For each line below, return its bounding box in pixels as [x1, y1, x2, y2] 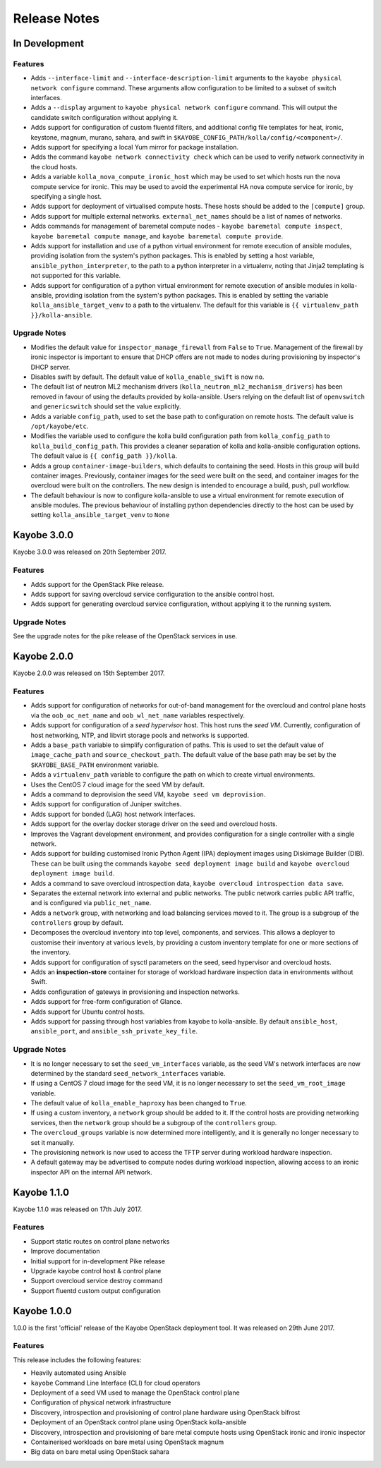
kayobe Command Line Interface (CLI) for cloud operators [30, 1378, 200, 1387]
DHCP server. [30, 363, 71, 371]
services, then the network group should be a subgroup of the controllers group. [30, 1118, 277, 1127]
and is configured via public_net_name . [30, 899, 152, 907]
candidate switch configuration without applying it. [30, 113, 179, 121]
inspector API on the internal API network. [30, 1167, 153, 1176]
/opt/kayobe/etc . [30, 422, 89, 430]
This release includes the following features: [13, 1355, 142, 1364]
